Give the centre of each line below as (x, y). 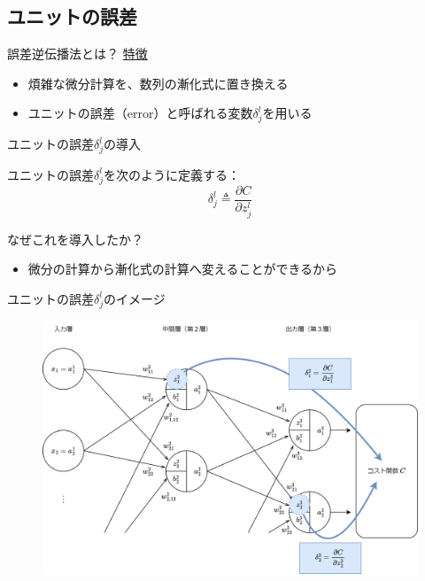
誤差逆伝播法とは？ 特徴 (77, 54)
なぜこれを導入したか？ (75, 239)
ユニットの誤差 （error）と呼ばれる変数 (140, 113)
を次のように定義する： (172, 174)
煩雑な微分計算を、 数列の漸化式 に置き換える (158, 83)
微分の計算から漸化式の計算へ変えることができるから (183, 269)
